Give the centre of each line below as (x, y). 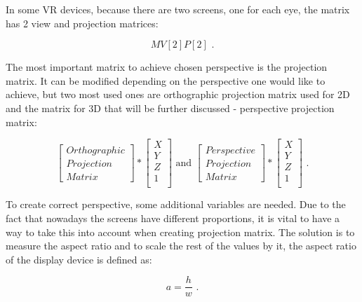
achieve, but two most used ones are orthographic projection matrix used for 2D (178, 94)
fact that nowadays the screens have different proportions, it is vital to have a (173, 218)
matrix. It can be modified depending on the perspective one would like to (166, 80)
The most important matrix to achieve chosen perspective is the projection (167, 67)
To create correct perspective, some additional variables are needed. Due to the (176, 204)
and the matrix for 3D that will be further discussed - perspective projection (170, 108)
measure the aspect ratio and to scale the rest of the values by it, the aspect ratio (181, 246)
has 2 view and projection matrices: (82, 23)
